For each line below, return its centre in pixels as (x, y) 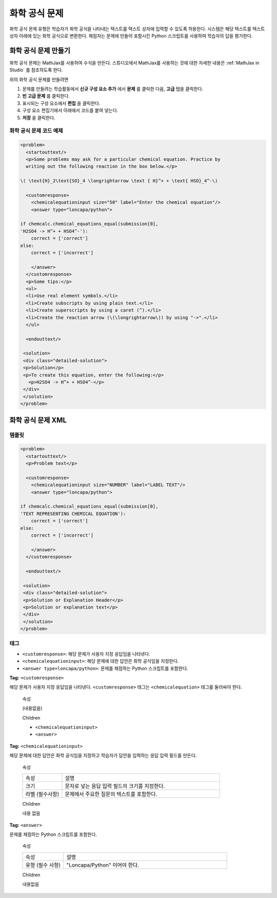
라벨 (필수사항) (42, 794)
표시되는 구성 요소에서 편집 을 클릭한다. (61, 103)
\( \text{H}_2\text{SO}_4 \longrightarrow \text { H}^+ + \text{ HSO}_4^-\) (119, 181)
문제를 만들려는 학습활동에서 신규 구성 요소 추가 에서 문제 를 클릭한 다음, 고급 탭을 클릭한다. (113, 89)
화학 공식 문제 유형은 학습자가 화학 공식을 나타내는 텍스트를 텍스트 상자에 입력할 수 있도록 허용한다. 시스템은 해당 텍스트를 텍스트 (137, 29)
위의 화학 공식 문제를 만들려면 (39, 79)
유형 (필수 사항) (43, 865)
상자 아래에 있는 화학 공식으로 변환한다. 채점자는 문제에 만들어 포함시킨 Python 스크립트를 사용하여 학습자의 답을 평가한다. (131, 35)
